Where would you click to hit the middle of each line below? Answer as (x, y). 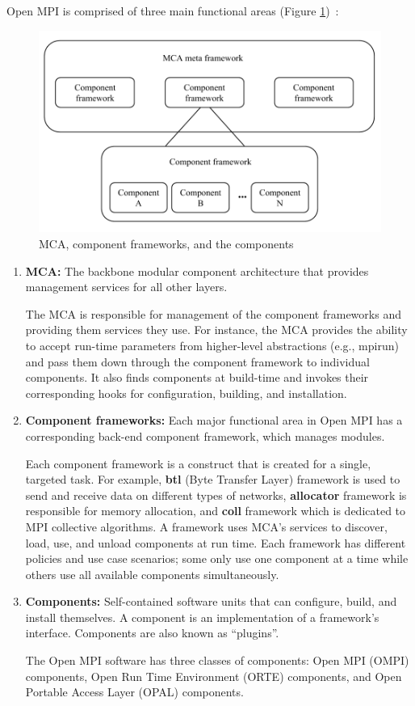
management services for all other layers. (126, 287)
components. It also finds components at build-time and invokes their (197, 377)
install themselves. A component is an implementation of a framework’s (202, 617)
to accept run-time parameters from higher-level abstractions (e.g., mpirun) (212, 345)
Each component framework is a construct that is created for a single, (198, 463)
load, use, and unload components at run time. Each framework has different (216, 542)
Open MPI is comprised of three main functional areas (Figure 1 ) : (173, 11)
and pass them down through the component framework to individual (197, 361)
